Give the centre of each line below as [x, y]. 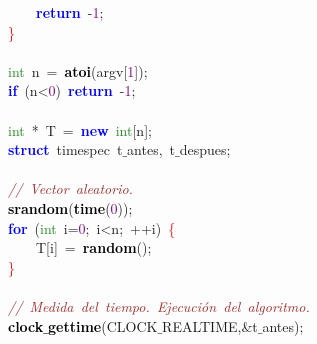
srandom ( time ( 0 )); [70, 207]
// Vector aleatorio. [70, 188]
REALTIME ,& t [210, 325]
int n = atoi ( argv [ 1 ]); [78, 70]
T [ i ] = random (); [93, 247]
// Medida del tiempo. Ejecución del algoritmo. [159, 305]
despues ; [205, 149]
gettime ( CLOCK [103, 325]
